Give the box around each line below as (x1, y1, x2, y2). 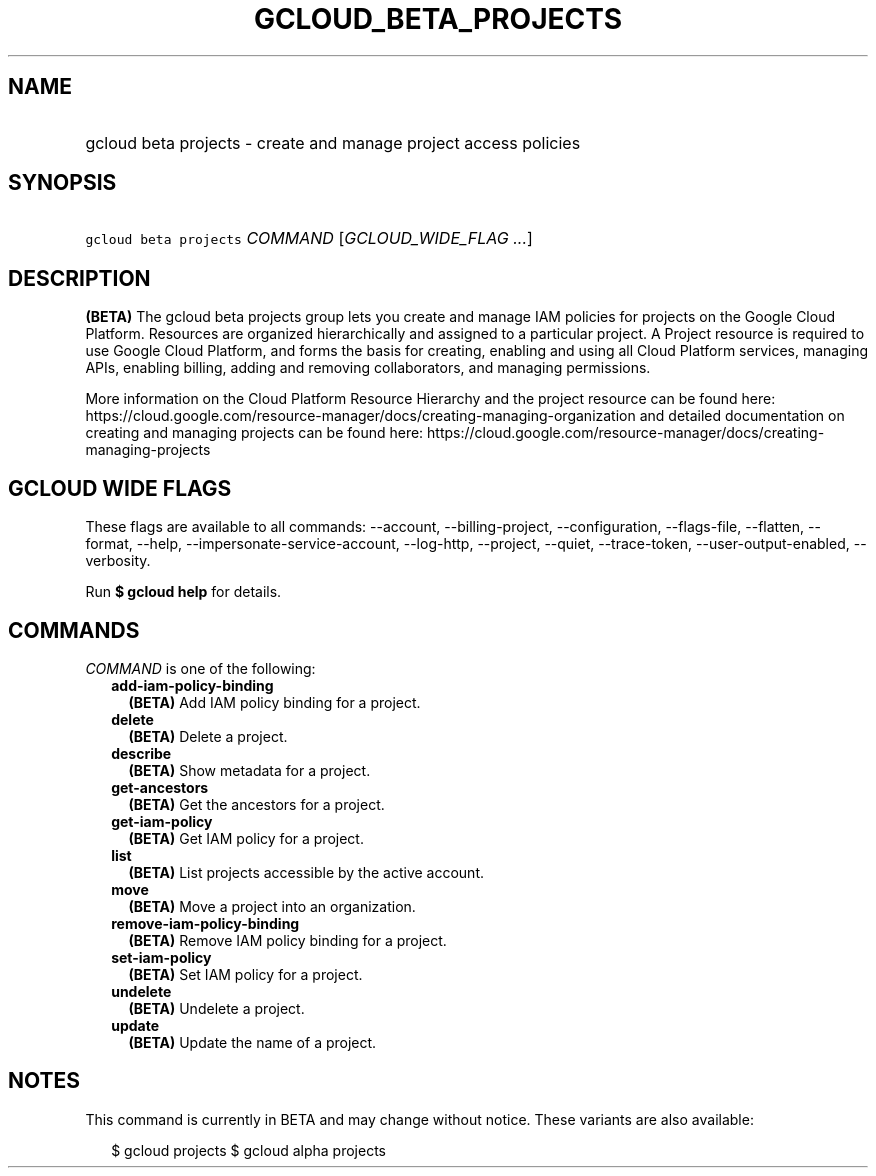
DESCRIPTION (8, 265, 151, 291)
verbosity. (85, 552, 151, 570)
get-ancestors (111, 778, 209, 796)
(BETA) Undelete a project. (128, 999, 305, 1017)
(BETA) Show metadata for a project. (128, 761, 371, 779)
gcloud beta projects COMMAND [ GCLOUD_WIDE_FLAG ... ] (85, 228, 533, 249)
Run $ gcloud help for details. (85, 583, 282, 601)
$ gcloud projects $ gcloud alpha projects (111, 1141, 386, 1159)
